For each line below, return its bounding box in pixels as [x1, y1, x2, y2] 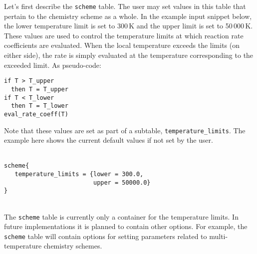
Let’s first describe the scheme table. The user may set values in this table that [4, 1, 246, 11]
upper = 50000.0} [93, 179, 151, 186]
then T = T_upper [11, 85, 68, 93]
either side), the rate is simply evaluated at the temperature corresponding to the [4, 50, 254, 60]
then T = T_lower [11, 102, 68, 110]
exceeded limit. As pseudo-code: [4, 59, 101, 70]
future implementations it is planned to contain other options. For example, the [4, 221, 248, 232]
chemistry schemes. [43, 241, 102, 251]
